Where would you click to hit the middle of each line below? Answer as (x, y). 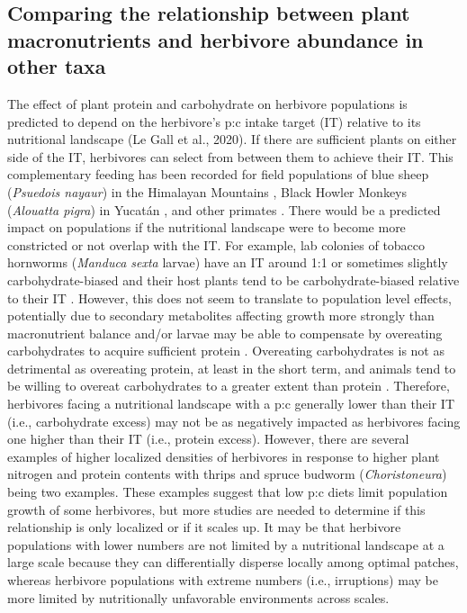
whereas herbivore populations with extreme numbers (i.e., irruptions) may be (223, 580)
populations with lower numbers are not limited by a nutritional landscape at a (226, 544)
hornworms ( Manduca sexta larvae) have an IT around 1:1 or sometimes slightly (228, 262)
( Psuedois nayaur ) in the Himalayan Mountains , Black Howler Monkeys (207, 191)
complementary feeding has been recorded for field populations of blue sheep (218, 174)
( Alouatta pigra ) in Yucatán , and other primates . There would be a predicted (224, 209)
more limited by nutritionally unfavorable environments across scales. (198, 597)
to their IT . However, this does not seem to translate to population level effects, (229, 297)
